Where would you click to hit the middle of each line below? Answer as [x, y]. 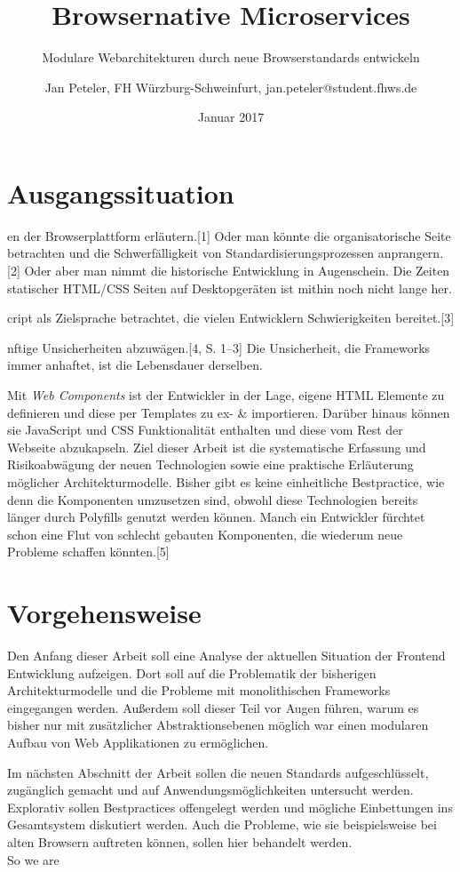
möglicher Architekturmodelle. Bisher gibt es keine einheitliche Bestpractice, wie [226, 481]
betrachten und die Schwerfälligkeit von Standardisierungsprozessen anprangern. [226, 253]
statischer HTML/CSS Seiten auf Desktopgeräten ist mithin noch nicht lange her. [230, 288]
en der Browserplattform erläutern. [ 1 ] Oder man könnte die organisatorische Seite [229, 235]
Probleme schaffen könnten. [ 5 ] [88, 552]
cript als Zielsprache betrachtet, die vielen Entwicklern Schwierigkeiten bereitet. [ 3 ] [231, 318]
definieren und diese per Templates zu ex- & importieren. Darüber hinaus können [229, 412]
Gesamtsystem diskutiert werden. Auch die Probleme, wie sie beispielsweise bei [222, 824]
